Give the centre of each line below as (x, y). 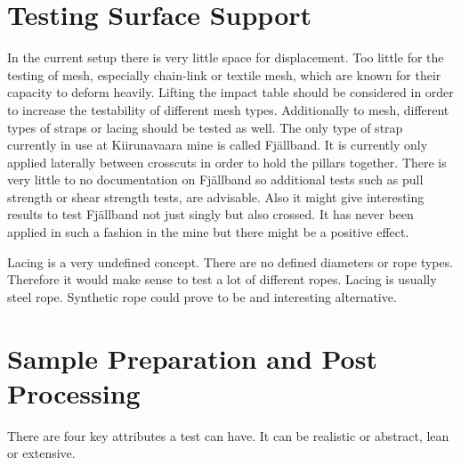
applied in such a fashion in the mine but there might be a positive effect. (208, 232)
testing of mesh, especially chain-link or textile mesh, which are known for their (224, 74)
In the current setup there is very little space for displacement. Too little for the (226, 57)
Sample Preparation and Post (192, 358)
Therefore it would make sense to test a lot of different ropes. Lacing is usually (222, 279)
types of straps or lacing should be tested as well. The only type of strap (205, 127)
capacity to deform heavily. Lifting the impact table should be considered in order (230, 92)
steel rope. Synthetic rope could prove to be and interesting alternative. (202, 296)
